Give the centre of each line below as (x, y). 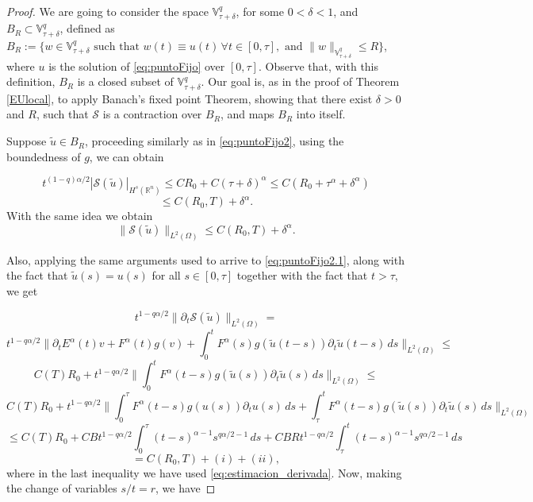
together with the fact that (302, 275)
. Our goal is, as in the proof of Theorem (300, 81)
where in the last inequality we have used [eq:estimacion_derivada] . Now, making (204, 472)
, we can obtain (127, 156)
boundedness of (44, 156)
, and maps (247, 114)
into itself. (321, 114)
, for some (260, 11)
